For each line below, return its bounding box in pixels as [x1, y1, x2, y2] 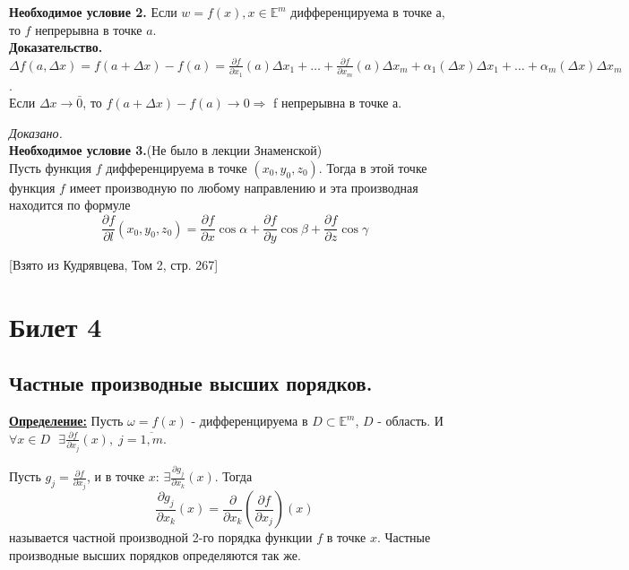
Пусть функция [9, 158, 91, 177]
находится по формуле [9, 195, 131, 214]
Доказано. [9, 123, 63, 142]
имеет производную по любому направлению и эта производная [69, 177, 418, 196]
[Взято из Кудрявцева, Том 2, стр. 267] [9, 255, 219, 274]
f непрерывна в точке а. [273, 93, 402, 112]
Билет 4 [9, 307, 102, 344]
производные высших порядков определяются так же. [9, 545, 301, 564]
